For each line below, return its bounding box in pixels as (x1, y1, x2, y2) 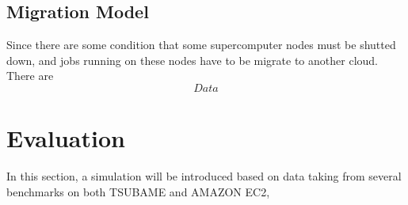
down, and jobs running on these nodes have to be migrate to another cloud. (6, 51, 378, 68)
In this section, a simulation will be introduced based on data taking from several (6, 168, 402, 184)
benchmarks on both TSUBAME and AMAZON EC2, (6, 183, 270, 199)
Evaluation (6, 122, 125, 154)
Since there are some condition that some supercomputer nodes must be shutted (6, 36, 396, 53)
